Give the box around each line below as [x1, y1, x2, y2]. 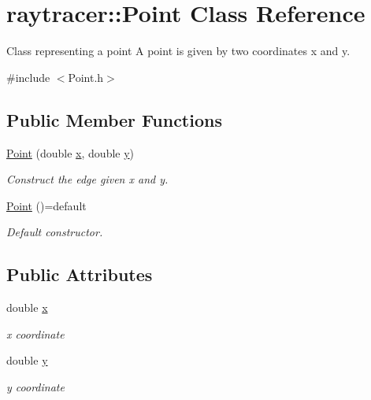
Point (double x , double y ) [6, 144, 135, 161]
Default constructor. [6, 224, 103, 240]
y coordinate [6, 378, 65, 394]
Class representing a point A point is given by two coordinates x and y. [6, 43, 351, 59]
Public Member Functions [6, 107, 222, 131]
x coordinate [6, 325, 65, 342]
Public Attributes [6, 262, 153, 287]
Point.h [68, 69, 104, 85]
